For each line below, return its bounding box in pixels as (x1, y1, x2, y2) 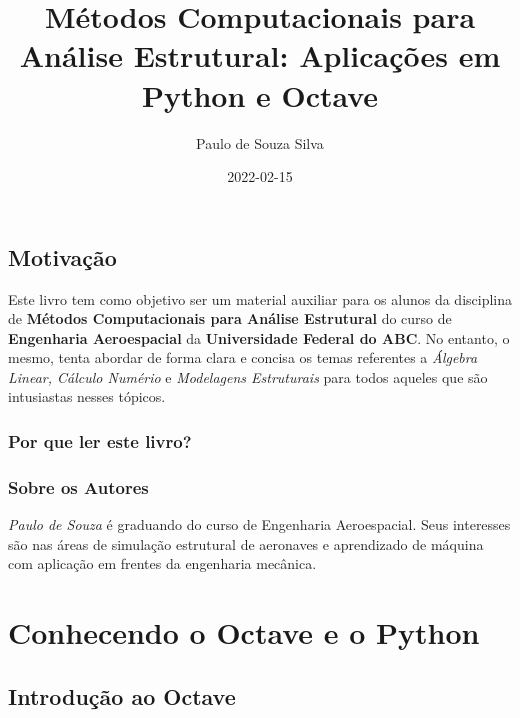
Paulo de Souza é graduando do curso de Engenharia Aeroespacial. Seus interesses (8, 514, 511, 535)
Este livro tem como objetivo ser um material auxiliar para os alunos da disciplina (8, 288, 512, 309)
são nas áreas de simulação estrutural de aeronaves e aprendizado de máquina (8, 533, 484, 554)
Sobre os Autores (8, 474, 149, 499)
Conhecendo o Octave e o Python (8, 612, 480, 653)
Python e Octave (141, 74, 379, 115)
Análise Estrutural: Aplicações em (19, 35, 501, 76)
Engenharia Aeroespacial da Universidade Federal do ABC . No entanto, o (8, 327, 510, 348)
